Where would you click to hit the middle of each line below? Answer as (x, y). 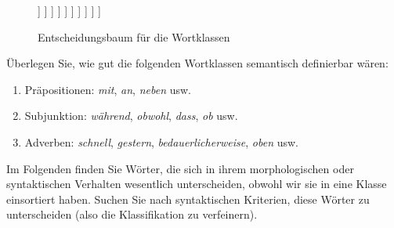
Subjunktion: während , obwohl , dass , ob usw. (131, 116)
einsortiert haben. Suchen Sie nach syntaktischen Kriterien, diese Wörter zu (188, 199)
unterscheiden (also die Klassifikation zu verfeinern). (132, 214)
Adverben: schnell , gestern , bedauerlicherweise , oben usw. (161, 141)
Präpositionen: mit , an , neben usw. (108, 89)
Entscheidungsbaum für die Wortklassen (134, 36)
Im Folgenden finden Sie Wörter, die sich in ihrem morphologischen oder (180, 168)
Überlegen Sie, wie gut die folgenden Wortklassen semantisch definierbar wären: (197, 63)
